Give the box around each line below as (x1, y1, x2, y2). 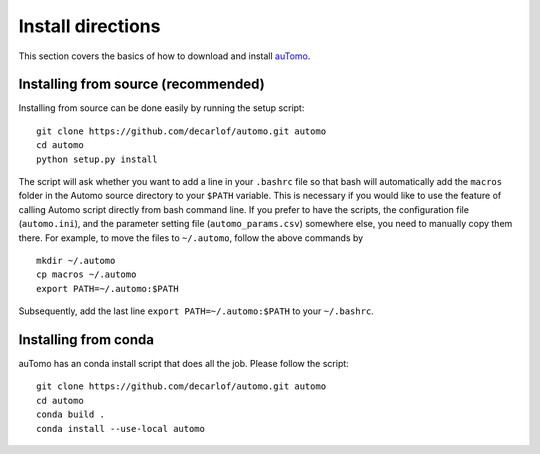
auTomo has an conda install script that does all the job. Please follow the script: (18, 358, 349, 370)
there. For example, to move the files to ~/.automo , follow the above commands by (18, 231, 364, 244)
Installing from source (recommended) (18, 76, 265, 93)
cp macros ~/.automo (36, 269, 137, 280)
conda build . (36, 409, 105, 420)
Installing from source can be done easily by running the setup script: (18, 102, 305, 114)
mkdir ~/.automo (36, 255, 116, 266)
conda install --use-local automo (36, 423, 205, 434)
